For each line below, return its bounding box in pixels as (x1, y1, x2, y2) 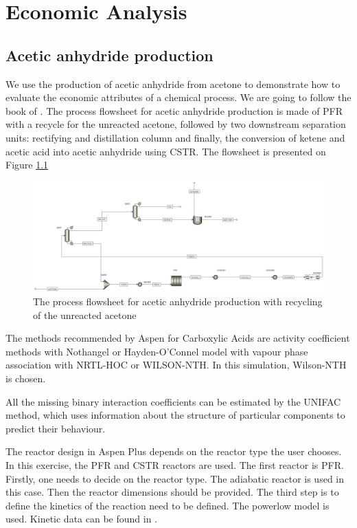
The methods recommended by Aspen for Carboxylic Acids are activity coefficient (5, 331, 350, 345)
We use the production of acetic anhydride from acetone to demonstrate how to (5, 76, 341, 91)
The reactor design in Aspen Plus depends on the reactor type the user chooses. (5, 444, 342, 459)
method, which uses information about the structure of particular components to (5, 408, 345, 422)
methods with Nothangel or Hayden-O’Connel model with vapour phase (5, 344, 308, 358)
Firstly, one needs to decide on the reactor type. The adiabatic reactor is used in (5, 471, 345, 485)
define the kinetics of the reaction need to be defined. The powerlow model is (5, 498, 330, 512)
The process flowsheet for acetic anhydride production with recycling (33, 294, 323, 308)
